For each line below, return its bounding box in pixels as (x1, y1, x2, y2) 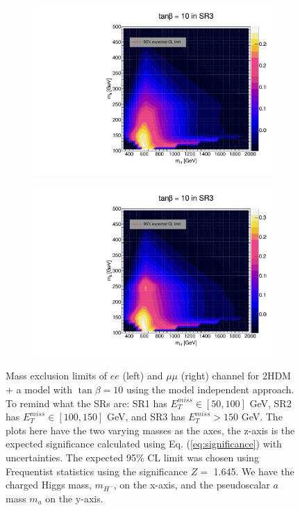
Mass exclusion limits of (6, 368, 108, 383)
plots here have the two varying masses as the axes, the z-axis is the (6, 422, 295, 437)
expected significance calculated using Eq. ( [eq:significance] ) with (6, 436, 282, 451)
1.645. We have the (213, 463, 294, 478)
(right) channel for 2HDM (181, 368, 291, 383)
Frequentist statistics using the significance (6, 463, 188, 478)
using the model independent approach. (126, 382, 294, 396)
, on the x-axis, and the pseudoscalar (113, 477, 270, 492)
